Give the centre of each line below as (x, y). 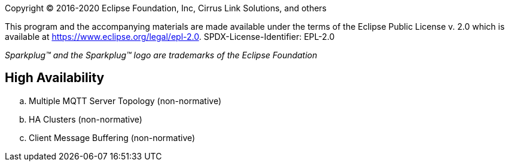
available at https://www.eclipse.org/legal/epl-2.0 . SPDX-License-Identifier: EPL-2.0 (170, 37)
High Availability (55, 78)
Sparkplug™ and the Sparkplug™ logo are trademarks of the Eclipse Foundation (161, 55)
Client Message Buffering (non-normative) (112, 137)
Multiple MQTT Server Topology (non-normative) (125, 101)
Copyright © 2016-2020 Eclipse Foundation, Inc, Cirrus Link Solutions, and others (166, 8)
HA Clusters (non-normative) (86, 119)
